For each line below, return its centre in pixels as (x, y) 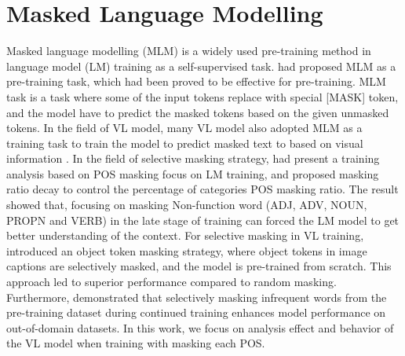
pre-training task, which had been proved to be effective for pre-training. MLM (196, 81)
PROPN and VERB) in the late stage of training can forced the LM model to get (203, 220)
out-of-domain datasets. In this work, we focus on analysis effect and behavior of (200, 327)
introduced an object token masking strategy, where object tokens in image (187, 250)
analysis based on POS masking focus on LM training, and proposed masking (193, 173)
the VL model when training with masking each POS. (136, 343)
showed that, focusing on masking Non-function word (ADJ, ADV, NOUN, (187, 205)
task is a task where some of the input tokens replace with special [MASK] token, (202, 96)
